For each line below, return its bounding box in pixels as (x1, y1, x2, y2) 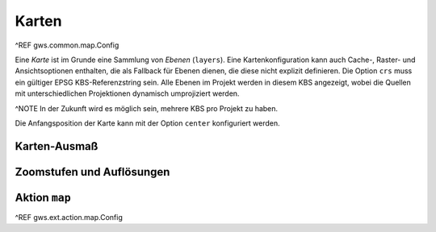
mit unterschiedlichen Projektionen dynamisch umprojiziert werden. (15, 89, 240, 98)
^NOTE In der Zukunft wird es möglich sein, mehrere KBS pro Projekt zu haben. (15, 103, 279, 113)
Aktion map (15, 190, 72, 205)
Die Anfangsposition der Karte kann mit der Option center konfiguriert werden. (15, 118, 280, 128)
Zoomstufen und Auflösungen (15, 165, 170, 179)
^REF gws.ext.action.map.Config (15, 212, 123, 222)
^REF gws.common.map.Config (15, 40, 119, 50)
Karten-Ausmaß (15, 139, 99, 153)
